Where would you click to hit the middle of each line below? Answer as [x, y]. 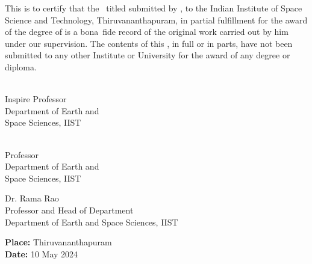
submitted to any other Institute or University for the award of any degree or [148, 55]
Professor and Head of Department [69, 210]
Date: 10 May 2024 [42, 253]
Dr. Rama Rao [32, 198]
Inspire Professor [36, 99]
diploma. [21, 66]
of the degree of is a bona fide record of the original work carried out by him [147, 32]
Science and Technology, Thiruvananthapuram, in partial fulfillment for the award [156, 20]
